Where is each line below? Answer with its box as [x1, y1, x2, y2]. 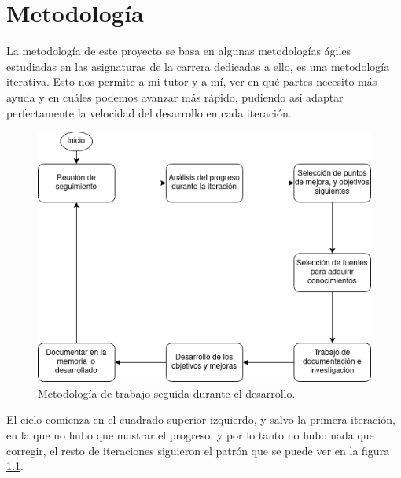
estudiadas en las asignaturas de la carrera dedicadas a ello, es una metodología [6, 57, 390, 74]
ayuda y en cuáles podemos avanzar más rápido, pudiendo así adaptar [6, 88, 344, 105]
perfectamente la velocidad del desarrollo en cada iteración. [6, 104, 292, 120]
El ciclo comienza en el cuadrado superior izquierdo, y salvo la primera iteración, [6, 411, 395, 428]
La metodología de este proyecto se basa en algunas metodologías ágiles [6, 43, 351, 59]
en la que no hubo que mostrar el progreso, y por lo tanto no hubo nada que [6, 427, 374, 443]
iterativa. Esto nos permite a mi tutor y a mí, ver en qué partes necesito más [6, 73, 377, 90]
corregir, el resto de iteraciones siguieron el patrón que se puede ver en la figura [6, 442, 390, 458]
